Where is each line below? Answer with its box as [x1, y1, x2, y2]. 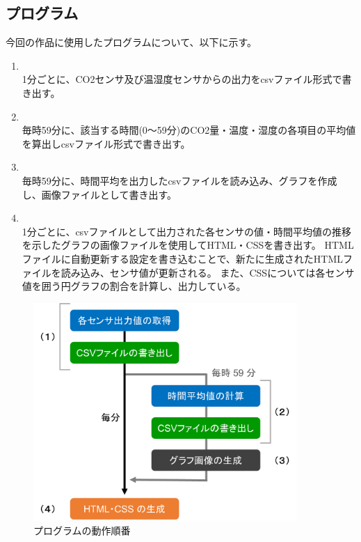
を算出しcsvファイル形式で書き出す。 [22, 136, 191, 150]
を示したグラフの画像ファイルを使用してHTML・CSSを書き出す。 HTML [22, 238, 354, 252]
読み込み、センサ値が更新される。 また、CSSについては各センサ [61, 265, 355, 279]
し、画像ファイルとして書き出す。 [22, 187, 177, 201]
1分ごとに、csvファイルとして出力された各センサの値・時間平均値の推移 [22, 224, 352, 238]
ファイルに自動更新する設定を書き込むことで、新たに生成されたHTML [22, 251, 344, 265]
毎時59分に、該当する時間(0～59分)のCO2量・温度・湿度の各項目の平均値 [22, 123, 356, 137]
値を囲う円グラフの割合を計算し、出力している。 [22, 279, 246, 293]
